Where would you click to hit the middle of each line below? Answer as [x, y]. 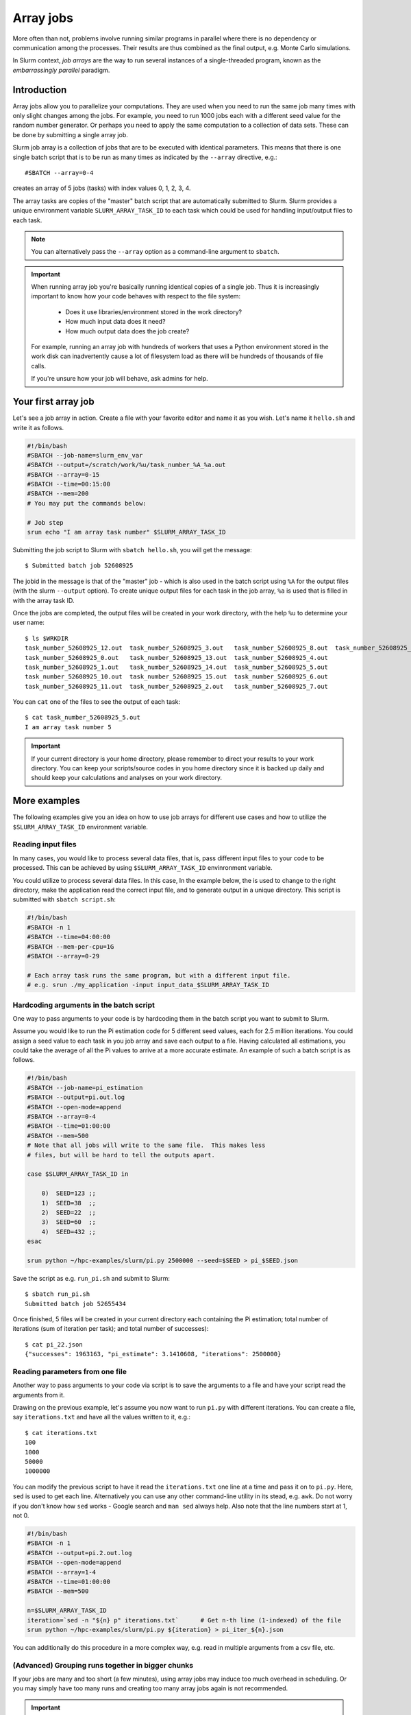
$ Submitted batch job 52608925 [79, 566]
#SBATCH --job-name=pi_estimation [85, 1088]
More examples [46, 801]
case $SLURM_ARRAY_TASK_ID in [78, 1174]
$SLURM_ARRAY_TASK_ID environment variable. [80, 827]
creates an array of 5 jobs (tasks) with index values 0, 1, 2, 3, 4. [102, 188]
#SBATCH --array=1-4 [61, 1572]
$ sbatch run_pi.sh [58, 1294]
